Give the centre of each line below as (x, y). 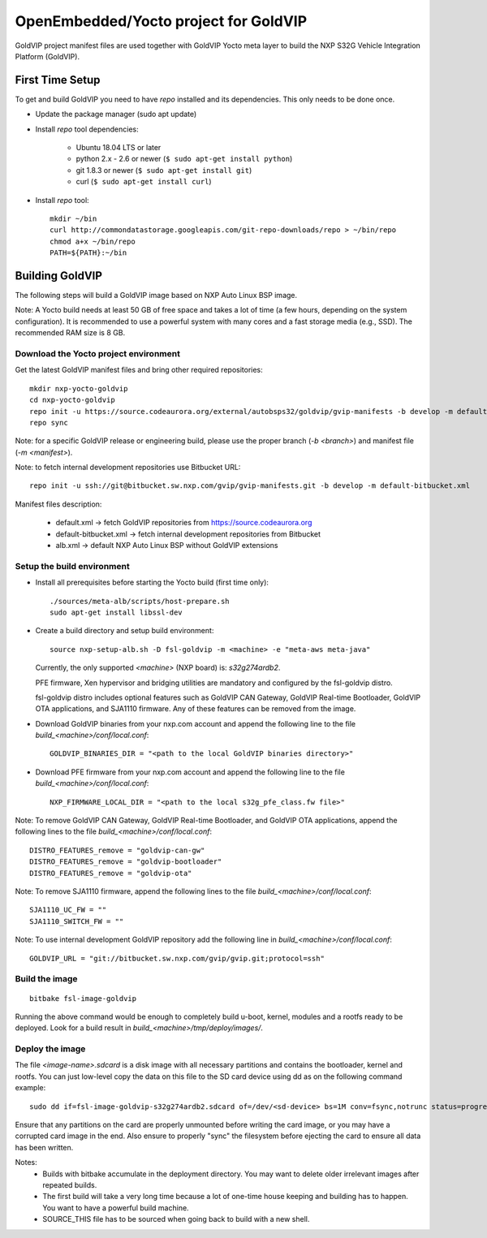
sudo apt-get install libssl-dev (116, 612)
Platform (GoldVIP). (47, 56)
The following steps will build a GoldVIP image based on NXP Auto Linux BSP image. (156, 295)
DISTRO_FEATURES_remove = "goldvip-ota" (111, 873)
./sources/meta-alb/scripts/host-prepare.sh (140, 601)
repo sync (49, 423)
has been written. (44, 1147)
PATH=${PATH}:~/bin (88, 253)
